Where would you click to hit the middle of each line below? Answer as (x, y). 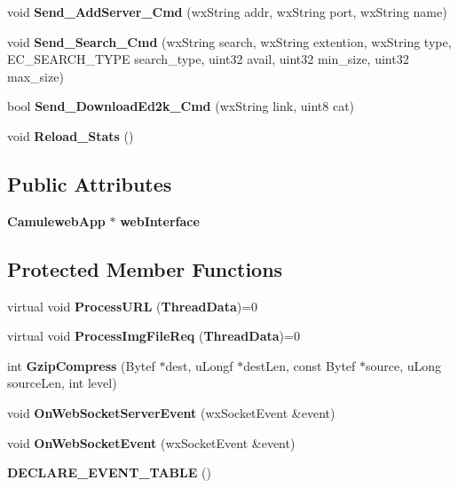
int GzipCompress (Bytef (81, 365)
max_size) (36, 76)
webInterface (160, 220)
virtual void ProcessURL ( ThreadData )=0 (133, 306)
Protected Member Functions (145, 268)
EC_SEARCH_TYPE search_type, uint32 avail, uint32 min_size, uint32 (208, 59)
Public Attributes (90, 183)
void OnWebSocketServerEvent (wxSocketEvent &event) (171, 412)
